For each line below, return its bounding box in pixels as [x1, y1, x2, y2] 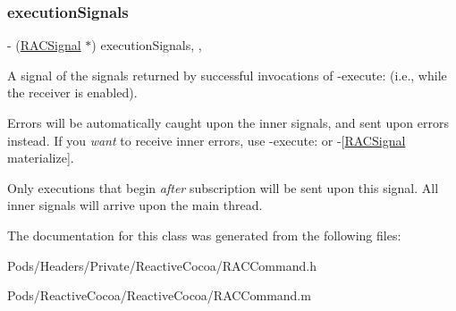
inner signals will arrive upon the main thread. [7, 196, 263, 214]
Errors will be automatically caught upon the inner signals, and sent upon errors [7, 113, 450, 131]
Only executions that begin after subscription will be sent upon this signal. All [7, 178, 439, 197]
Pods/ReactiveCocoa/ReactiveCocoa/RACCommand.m [7, 286, 311, 305]
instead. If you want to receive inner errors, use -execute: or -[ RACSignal [7, 130, 406, 149]
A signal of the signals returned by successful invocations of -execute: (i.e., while [7, 65, 447, 84]
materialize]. [7, 148, 74, 167]
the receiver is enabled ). [7, 83, 138, 102]
